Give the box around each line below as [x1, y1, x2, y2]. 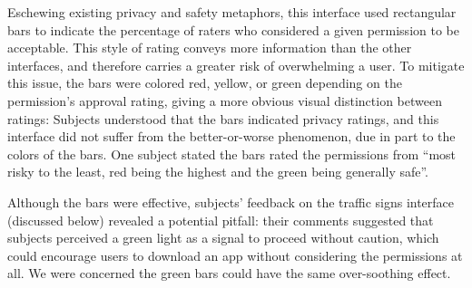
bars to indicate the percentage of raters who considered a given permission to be [7, 20, 459, 39]
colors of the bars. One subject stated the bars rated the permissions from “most [7, 144, 457, 163]
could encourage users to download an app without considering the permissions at [7, 245, 463, 264]
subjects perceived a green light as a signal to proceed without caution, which [7, 228, 439, 247]
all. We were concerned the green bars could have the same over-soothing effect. [7, 264, 451, 283]
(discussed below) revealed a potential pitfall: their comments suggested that [7, 210, 434, 229]
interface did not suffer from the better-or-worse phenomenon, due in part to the [7, 127, 456, 146]
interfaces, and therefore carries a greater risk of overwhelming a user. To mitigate [7, 55, 465, 74]
